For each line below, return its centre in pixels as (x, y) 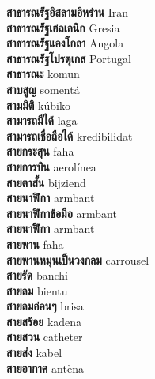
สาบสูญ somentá (43, 89)
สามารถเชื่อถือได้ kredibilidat (70, 135)
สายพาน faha (35, 244)
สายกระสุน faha (40, 151)
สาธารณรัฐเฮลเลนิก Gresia (63, 27)
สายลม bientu (37, 290)
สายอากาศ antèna (45, 368)
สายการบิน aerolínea (51, 166)
